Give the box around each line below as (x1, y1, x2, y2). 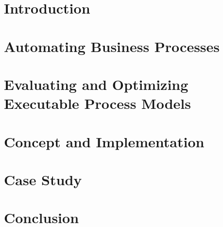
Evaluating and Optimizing (4, 74, 189, 94)
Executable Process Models (4, 93, 191, 113)
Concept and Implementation (4, 131, 205, 151)
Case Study (4, 169, 82, 189)
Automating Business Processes (4, 36, 220, 56)
